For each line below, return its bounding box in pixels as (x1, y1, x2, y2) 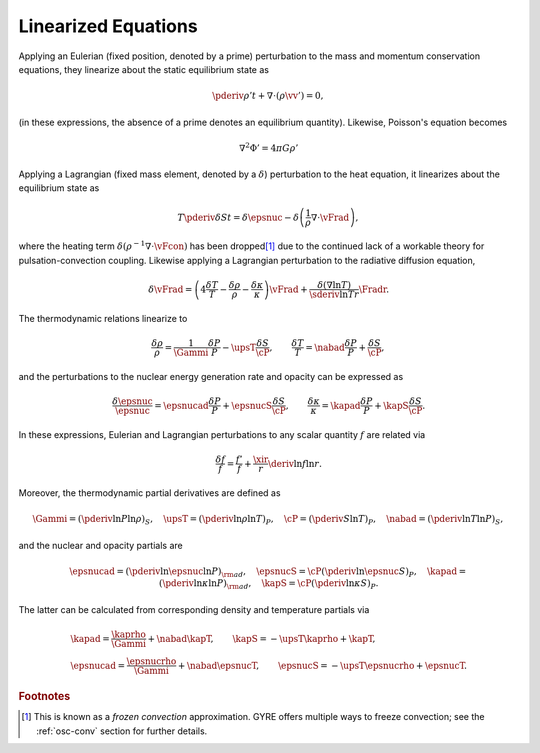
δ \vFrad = (148, 283, 193, 295)
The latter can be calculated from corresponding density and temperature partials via (18, 604, 370, 616)
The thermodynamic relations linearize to (18, 312, 188, 324)
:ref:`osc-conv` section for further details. (36, 725, 208, 737)
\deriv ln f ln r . (268, 458, 323, 469)
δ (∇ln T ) (316, 280, 352, 291)
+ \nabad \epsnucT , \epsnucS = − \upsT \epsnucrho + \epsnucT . (177, 660, 467, 671)
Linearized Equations (18, 15, 199, 37)
